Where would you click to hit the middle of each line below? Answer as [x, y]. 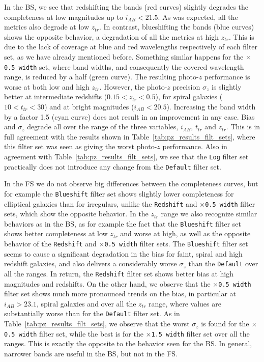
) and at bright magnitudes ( [89, 106]
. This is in [243, 127]
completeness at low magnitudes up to [64, 17]
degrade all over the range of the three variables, [103, 127]
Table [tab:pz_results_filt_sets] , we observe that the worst [97, 324]
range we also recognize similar [209, 214]
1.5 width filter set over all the [200, 333]
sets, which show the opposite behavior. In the [76, 214]
